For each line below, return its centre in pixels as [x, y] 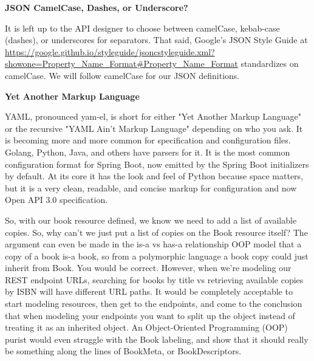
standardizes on [270, 64]
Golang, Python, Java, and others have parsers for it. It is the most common [148, 152]
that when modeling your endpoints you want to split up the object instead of [150, 315]
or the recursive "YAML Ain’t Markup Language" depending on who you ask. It [154, 128]
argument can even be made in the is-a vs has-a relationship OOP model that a [153, 244]
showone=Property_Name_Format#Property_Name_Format [121, 64]
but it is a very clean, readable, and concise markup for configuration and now [151, 187]
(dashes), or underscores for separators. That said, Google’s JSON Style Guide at [156, 40]
